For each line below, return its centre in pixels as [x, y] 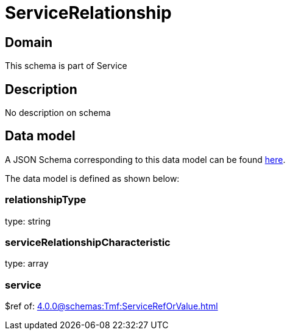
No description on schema [58, 113]
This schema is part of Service [66, 66]
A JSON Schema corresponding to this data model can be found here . [145, 159]
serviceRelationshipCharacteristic [88, 242]
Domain [29, 42]
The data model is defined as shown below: [92, 178]
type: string [28, 221]
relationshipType [46, 200]
